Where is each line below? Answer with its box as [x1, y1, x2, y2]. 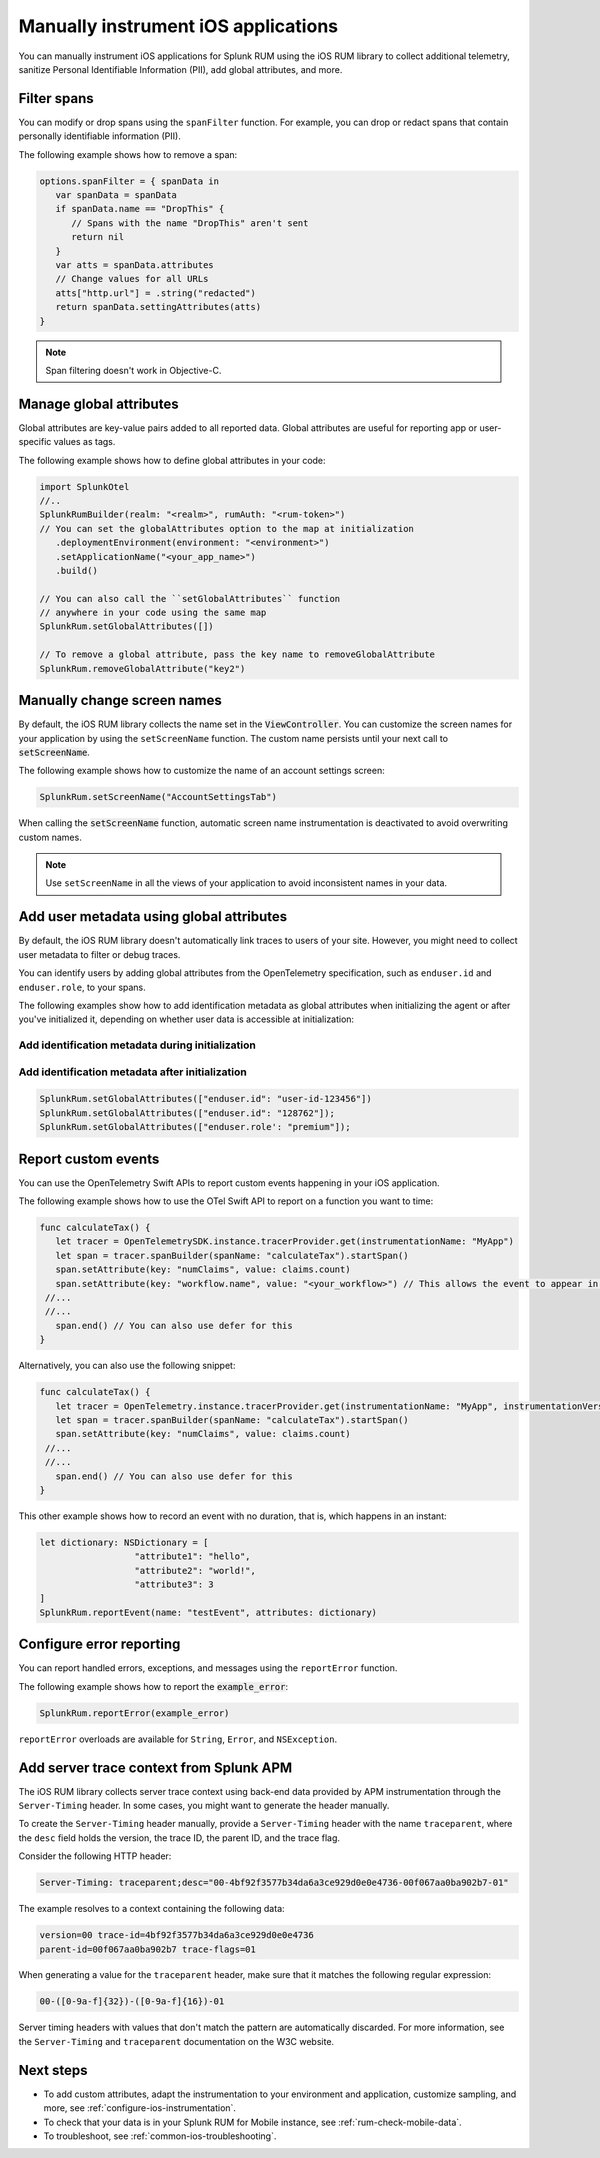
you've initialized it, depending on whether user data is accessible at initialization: [18, 1013, 355, 1025]
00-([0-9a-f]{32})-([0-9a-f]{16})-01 [39, 1996, 225, 2007]
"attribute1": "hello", [134, 1551, 251, 1562]
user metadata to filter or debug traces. [18, 948, 181, 960]
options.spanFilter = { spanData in [39, 175, 220, 187]
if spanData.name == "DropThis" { [55, 203, 225, 215]
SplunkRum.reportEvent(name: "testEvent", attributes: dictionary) [39, 1606, 378, 1618]
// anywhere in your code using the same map [39, 607, 267, 619]
